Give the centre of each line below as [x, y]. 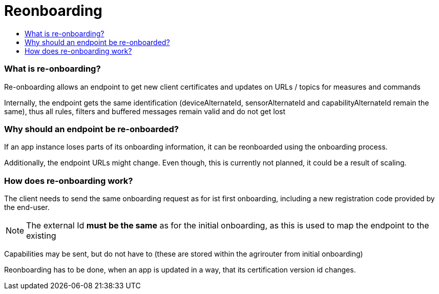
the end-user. [27, 207]
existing [41, 236]
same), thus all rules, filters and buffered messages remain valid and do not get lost [145, 111]
